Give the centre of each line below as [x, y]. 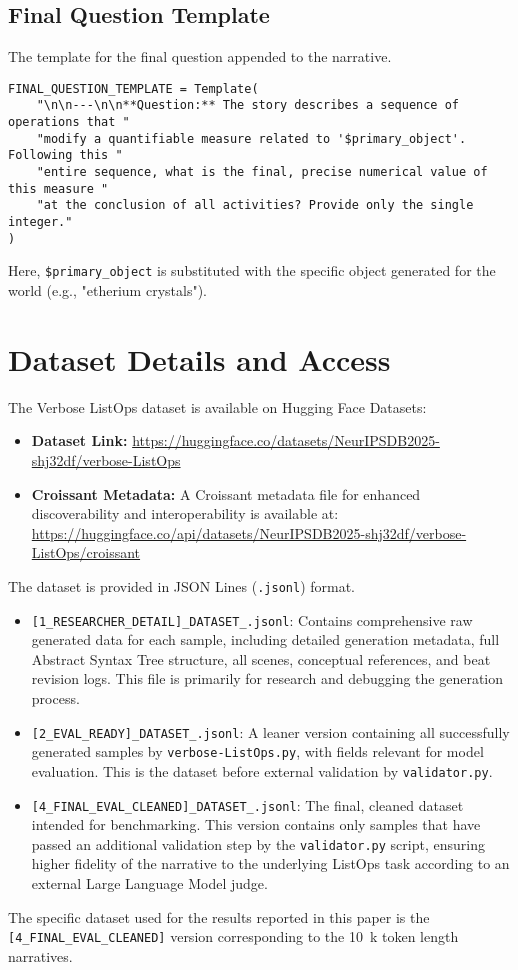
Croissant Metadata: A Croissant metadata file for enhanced [226, 493]
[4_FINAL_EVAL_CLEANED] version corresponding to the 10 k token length [233, 936]
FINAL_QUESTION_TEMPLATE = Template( [133, 88]
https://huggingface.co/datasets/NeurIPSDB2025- [286, 440]
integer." [40, 222]
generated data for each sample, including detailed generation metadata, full [265, 639]
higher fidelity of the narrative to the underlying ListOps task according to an [270, 863]
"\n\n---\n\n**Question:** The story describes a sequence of [248, 105]
